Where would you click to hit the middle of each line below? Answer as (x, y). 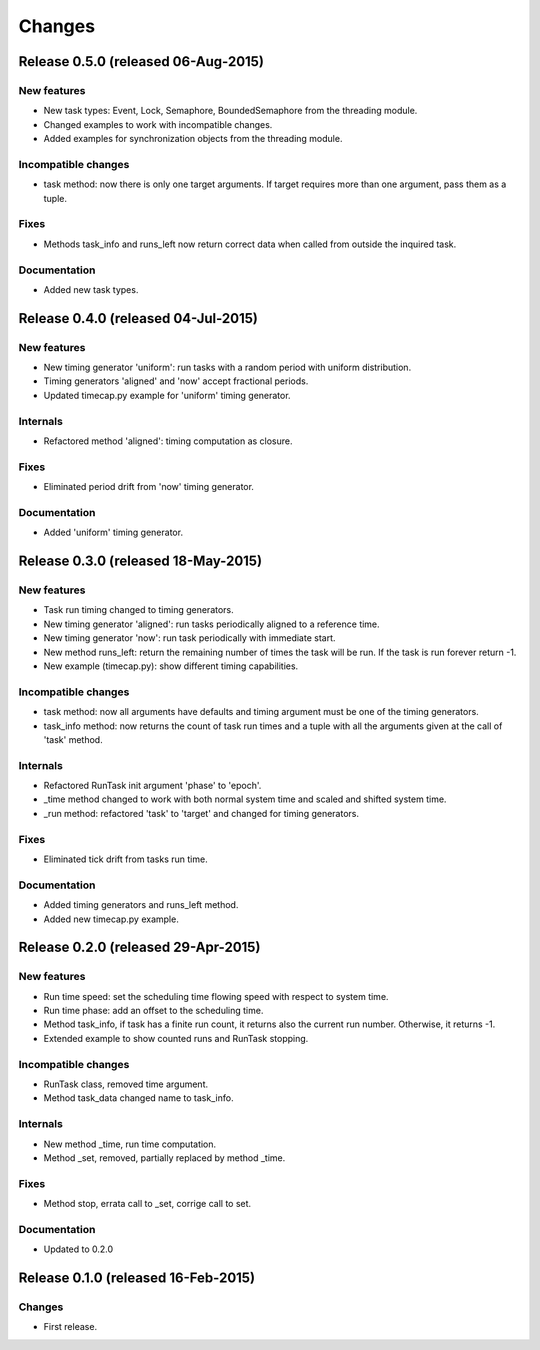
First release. (70, 1327)
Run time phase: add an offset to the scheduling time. (153, 1011)
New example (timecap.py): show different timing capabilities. (171, 666)
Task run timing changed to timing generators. (138, 610)
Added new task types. (91, 289)
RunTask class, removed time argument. (126, 1084)
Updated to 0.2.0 (78, 1249)
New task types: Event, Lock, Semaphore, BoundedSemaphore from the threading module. (230, 111)
